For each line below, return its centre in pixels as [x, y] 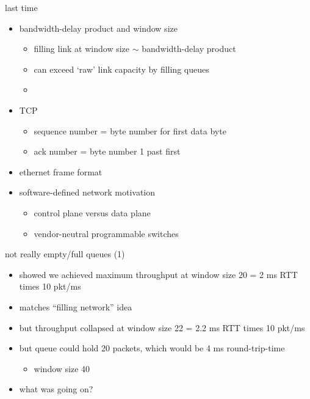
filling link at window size [82, 49]
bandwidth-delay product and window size [98, 28]
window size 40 [62, 368]
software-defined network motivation [87, 192]
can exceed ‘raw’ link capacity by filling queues [121, 69]
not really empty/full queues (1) [65, 254]
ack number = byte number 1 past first [107, 151]
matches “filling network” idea [76, 306]
